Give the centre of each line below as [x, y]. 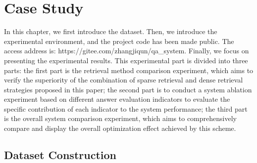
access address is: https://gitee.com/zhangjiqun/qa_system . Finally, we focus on [127, 51]
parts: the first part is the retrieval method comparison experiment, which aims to [129, 70]
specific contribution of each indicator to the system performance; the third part [126, 108]
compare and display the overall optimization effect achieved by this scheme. [120, 128]
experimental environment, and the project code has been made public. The [119, 41]
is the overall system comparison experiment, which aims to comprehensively [120, 118]
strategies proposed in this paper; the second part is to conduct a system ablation [128, 89]
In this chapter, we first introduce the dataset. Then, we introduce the [111, 31]
